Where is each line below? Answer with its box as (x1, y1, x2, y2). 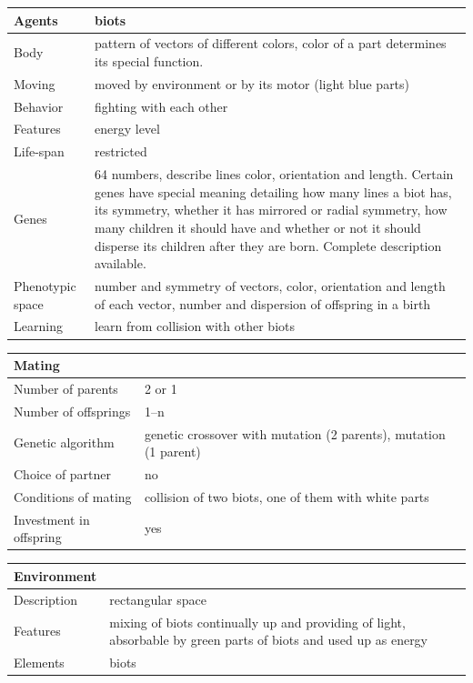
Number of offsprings (14, 401, 131, 420)
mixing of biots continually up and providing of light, (109, 612, 406, 631)
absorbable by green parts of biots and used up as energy (109, 630, 428, 649)
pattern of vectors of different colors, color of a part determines (94, 34, 447, 53)
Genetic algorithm (14, 433, 115, 452)
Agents (14, 10, 58, 29)
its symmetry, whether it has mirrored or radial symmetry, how (94, 200, 448, 219)
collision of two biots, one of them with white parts (144, 487, 429, 506)
